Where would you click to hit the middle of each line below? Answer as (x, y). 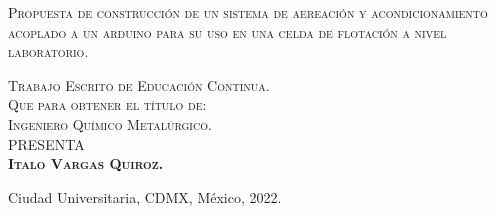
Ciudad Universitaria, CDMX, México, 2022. (145, 196)
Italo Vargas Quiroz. (86, 163)
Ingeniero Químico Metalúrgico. (110, 123)
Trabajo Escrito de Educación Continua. (139, 84)
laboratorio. (48, 51)
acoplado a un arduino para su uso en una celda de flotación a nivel (227, 31)
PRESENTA (46, 143)
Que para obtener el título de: (107, 104)
